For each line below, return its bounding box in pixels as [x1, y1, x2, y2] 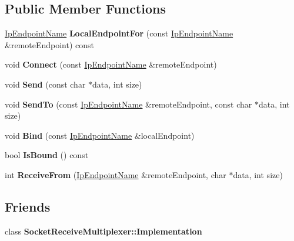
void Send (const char [5, 78, 86, 90]
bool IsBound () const [5, 149, 89, 161]
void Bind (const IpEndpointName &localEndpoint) [5, 129, 195, 141]
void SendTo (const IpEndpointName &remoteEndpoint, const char [5, 98, 252, 110]
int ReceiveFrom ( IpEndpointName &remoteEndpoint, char [5, 168, 226, 180]
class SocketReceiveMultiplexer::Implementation [5, 225, 202, 237]
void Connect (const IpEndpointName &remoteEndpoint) [5, 58, 217, 71]
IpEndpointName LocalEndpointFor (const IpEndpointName [5, 27, 233, 39]
